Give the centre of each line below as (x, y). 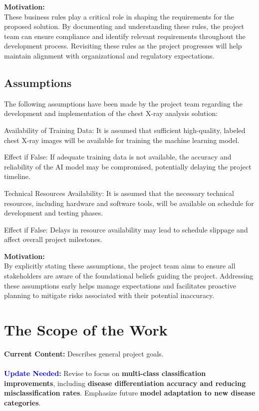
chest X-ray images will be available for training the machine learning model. (122, 140)
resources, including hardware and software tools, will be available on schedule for (129, 203)
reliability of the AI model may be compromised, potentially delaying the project (128, 166)
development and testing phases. (54, 213)
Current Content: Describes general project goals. (84, 353)
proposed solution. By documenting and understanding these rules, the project (124, 26)
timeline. (17, 176)
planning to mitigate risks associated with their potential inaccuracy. (109, 295)
